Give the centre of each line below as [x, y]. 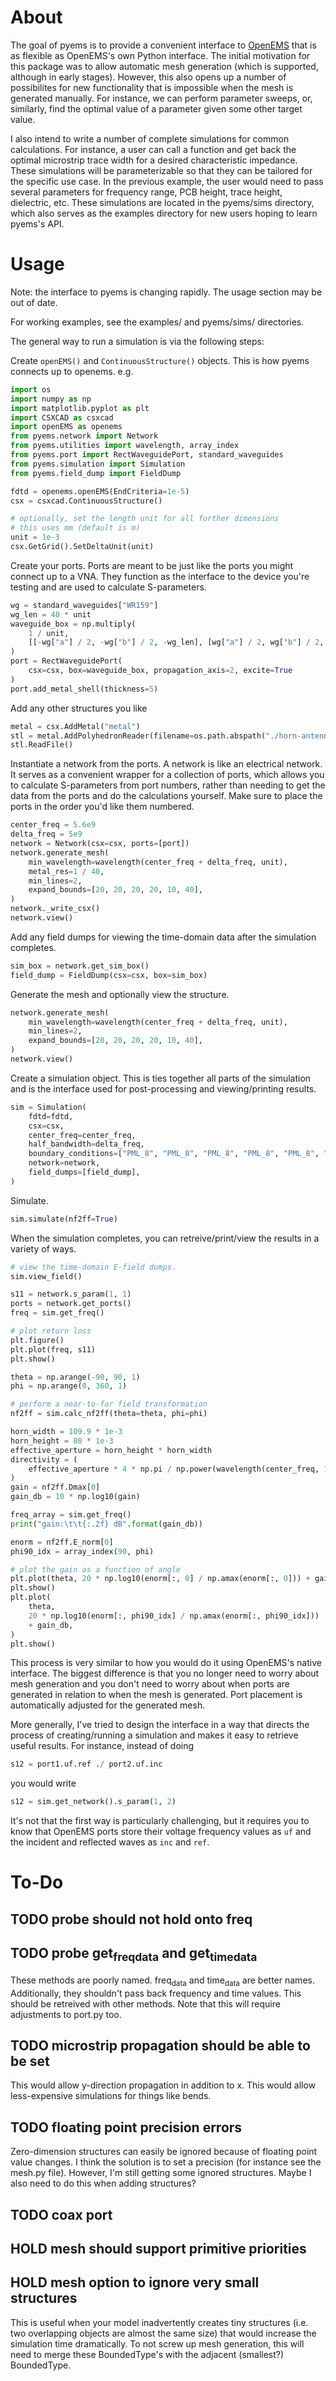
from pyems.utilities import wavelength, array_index [125, 446]
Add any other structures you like [79, 708]
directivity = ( [44, 1459]
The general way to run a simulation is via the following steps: [137, 341]
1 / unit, [49, 633]
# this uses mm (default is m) [75, 528]
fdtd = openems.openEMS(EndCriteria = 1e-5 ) [100, 491]
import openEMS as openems [66, 427]
